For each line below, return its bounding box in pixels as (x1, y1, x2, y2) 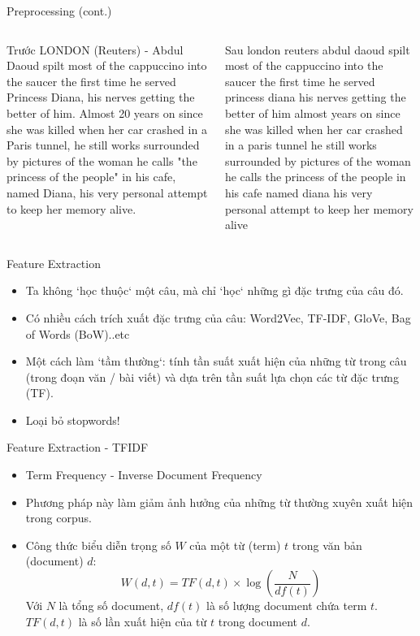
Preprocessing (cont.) (6, 2, 112, 19)
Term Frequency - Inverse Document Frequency (25, 466, 262, 483)
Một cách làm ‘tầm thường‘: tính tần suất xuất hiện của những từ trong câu (25, 353, 407, 370)
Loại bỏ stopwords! (25, 411, 120, 428)
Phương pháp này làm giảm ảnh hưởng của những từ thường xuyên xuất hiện (25, 493, 414, 510)
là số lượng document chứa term (206, 597, 367, 614)
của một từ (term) (189, 536, 281, 553)
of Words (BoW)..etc (25, 325, 130, 342)
